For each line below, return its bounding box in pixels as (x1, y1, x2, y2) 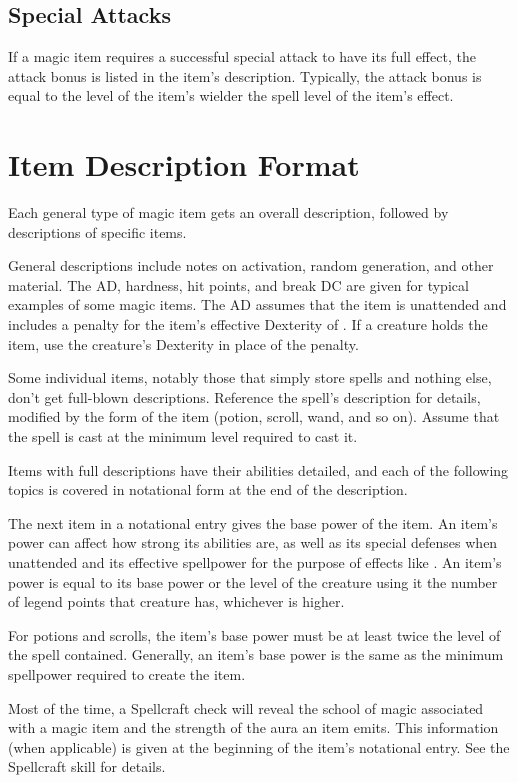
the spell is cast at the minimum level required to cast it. (8, 426, 358, 447)
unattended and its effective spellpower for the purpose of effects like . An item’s (8, 552, 502, 573)
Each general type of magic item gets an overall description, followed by (8, 202, 449, 223)
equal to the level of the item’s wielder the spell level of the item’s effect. (8, 85, 454, 106)
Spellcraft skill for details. (8, 756, 166, 777)
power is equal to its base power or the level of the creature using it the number (8, 571, 498, 592)
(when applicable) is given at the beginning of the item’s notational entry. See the (8, 736, 510, 757)
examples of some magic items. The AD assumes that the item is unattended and (8, 294, 507, 315)
